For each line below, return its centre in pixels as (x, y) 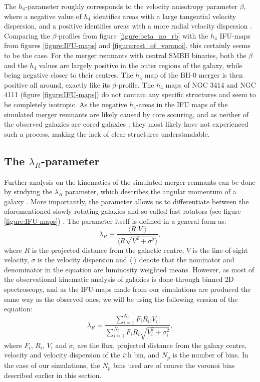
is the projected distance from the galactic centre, (108, 250)
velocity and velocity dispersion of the (62, 355)
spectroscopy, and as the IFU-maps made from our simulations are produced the (127, 289)
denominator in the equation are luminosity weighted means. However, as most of (129, 269)
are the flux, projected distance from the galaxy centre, (162, 345)
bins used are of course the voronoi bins (174, 365)
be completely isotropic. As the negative (66, 104)
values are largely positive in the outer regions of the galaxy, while (141, 65)
